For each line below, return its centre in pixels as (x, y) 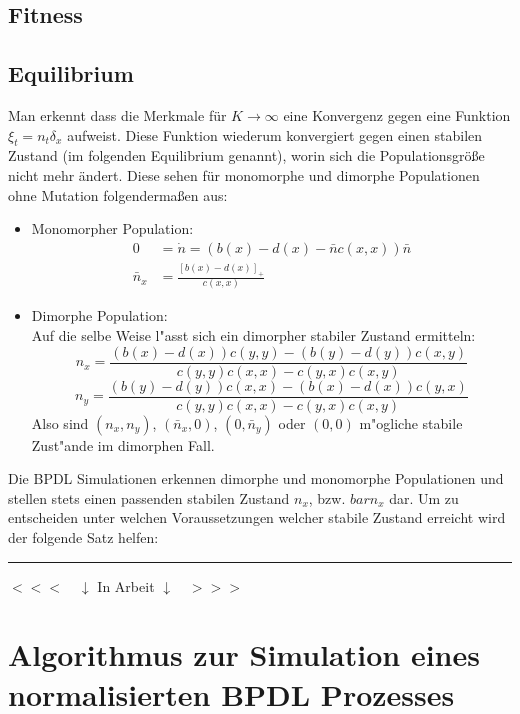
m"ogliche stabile (411, 422)
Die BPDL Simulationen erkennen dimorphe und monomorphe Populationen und (256, 478)
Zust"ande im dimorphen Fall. (123, 444)
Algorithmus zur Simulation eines (244, 654)
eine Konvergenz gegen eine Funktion (397, 114)
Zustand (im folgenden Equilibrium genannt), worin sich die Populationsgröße (246, 155)
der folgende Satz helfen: (83, 537)
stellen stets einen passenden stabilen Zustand (149, 497)
